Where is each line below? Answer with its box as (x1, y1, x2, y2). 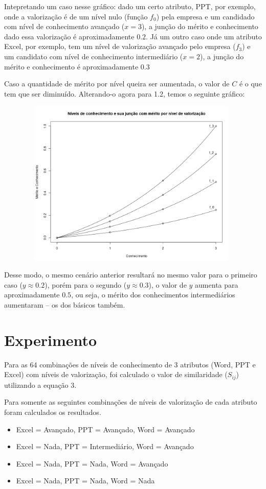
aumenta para (195, 279, 238, 290)
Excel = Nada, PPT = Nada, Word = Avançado (16, 458, 168, 469)
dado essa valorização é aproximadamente (4, 31, 135, 41)
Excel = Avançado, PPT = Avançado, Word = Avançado (16, 424, 195, 434)
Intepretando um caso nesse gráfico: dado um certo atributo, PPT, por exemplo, (4, 1, 256, 11)
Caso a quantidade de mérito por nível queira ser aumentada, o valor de (4, 78, 230, 89)
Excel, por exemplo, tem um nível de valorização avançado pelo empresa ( (4, 41, 236, 52)
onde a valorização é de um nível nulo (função (4, 11, 148, 21)
